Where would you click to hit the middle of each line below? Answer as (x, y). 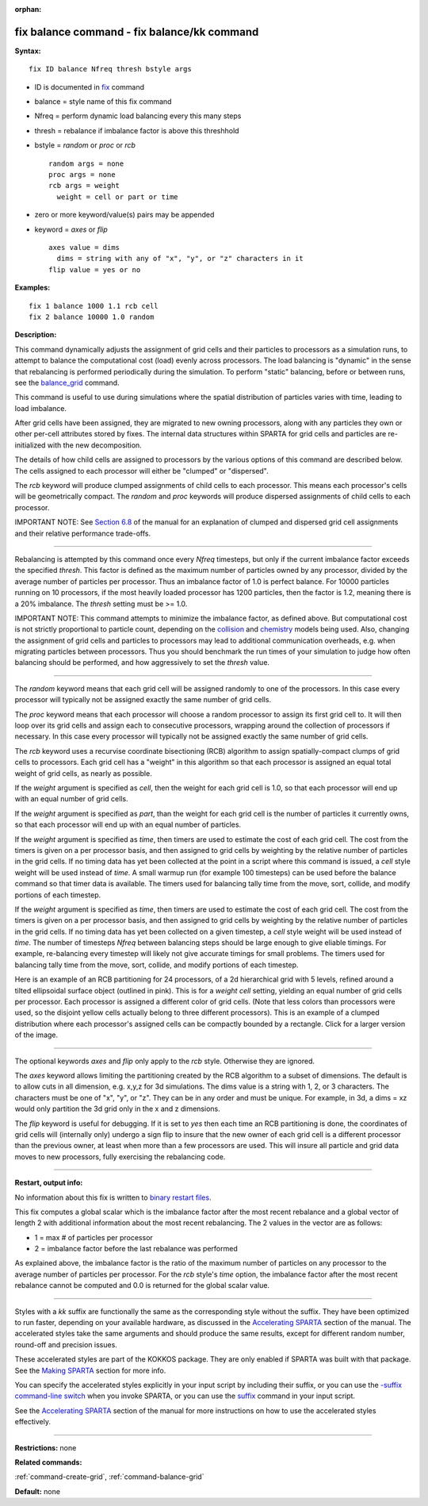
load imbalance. (41, 408)
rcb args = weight (84, 186)
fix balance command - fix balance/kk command (137, 32)
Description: (36, 335)
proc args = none (82, 175)
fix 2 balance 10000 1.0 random (92, 317)
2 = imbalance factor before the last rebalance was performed (136, 1249)
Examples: (32, 288)
